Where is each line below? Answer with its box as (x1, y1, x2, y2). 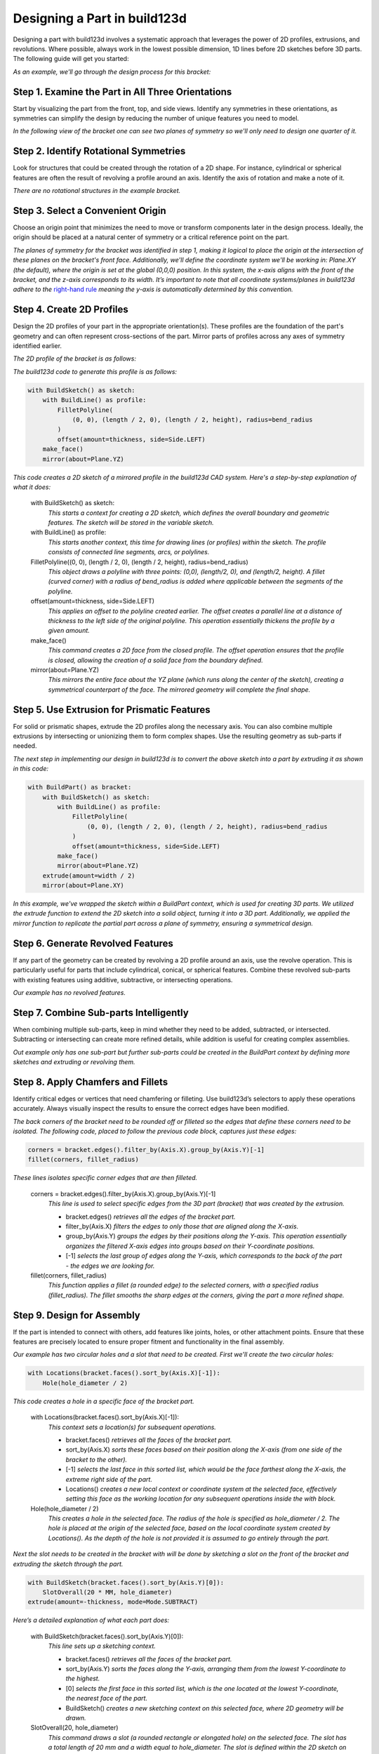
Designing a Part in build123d (13, 11, 187, 26)
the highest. (65, 1674, 100, 1683)
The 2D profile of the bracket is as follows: (13, 354, 137, 363)
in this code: (13, 765, 49, 773)
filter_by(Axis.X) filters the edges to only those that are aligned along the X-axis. (65, 1222, 299, 1231)
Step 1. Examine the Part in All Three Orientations (13, 86, 232, 98)
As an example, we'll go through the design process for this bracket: (13, 67, 211, 76)
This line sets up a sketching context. (48, 1642, 156, 1650)
